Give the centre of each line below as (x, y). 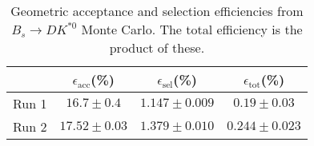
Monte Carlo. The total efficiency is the (192, 29)
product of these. (157, 47)
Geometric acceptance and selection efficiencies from (157, 11)
